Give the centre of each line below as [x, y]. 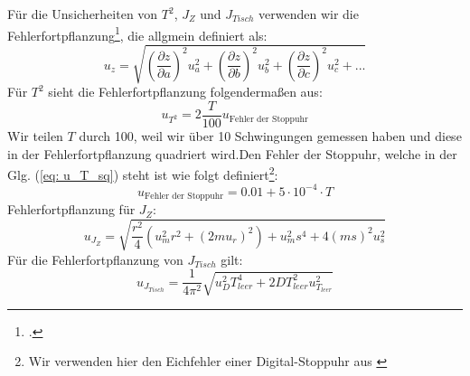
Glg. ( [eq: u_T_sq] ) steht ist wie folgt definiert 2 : [143, 173]
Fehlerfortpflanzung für [71, 209]
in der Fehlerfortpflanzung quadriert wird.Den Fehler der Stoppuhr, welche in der [232, 153]
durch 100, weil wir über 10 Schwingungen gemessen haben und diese [270, 136]
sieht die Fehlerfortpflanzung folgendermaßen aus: [185, 92]
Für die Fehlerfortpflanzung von [95, 259]
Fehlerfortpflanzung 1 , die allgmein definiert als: [137, 33]
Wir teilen [35, 136]
